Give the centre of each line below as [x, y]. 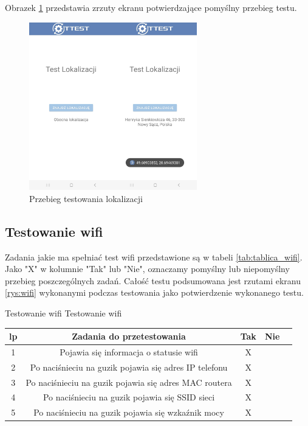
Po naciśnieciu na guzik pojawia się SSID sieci [129, 397]
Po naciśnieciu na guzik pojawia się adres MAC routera [129, 382]
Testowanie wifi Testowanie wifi [63, 313]
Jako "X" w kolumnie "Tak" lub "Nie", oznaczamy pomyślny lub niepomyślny [147, 269]
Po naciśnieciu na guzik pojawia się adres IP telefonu [129, 367]
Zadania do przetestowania [129, 336]
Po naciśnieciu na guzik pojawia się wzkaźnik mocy [129, 412]
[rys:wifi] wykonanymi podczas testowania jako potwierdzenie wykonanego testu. [154, 292]
